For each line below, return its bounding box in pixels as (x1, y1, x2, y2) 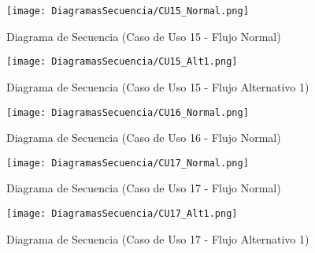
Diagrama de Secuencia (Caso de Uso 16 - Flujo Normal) (6, 129, 281, 146)
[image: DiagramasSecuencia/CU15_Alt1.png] (6, 56, 238, 68)
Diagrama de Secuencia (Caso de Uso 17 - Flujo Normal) (6, 180, 281, 196)
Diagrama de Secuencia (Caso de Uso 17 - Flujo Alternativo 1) (6, 230, 309, 247)
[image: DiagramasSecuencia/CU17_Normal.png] (6, 157, 249, 169)
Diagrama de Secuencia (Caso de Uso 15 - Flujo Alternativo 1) (6, 78, 309, 95)
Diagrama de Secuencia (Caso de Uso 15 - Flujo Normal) (6, 28, 281, 44)
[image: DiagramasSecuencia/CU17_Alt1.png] (6, 208, 238, 219)
